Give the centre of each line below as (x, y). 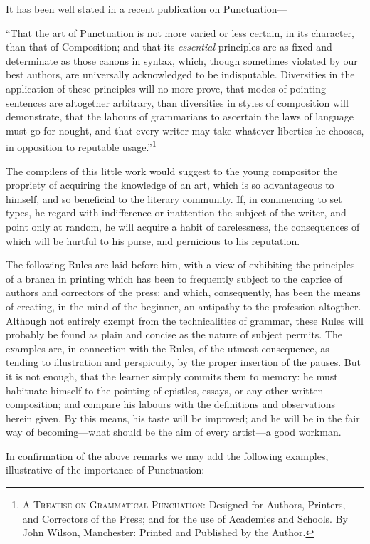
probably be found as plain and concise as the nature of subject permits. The (174, 334)
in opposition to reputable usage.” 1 (81, 146)
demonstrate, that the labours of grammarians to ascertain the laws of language (180, 116)
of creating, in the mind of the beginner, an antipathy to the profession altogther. (184, 306)
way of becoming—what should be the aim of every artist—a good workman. (174, 432)
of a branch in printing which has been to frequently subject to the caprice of (174, 278)
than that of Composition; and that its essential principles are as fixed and (169, 47)
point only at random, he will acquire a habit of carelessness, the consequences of (183, 226)
